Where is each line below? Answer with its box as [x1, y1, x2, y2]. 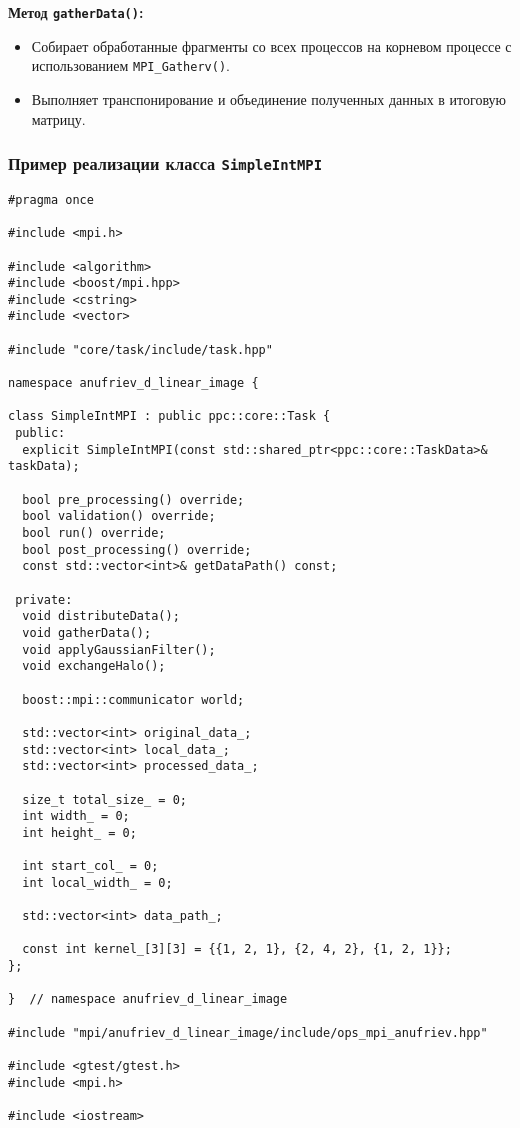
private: [15, 592, 73, 607]
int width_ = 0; [22, 809, 130, 824]
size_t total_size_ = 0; [22, 792, 187, 807]
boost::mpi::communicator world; [22, 692, 245, 707]
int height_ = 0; [22, 825, 137, 840]
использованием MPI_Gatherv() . [31, 55, 230, 76]
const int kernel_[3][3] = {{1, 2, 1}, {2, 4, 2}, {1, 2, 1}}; [22, 942, 452, 957]
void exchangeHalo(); [22, 659, 166, 674]
